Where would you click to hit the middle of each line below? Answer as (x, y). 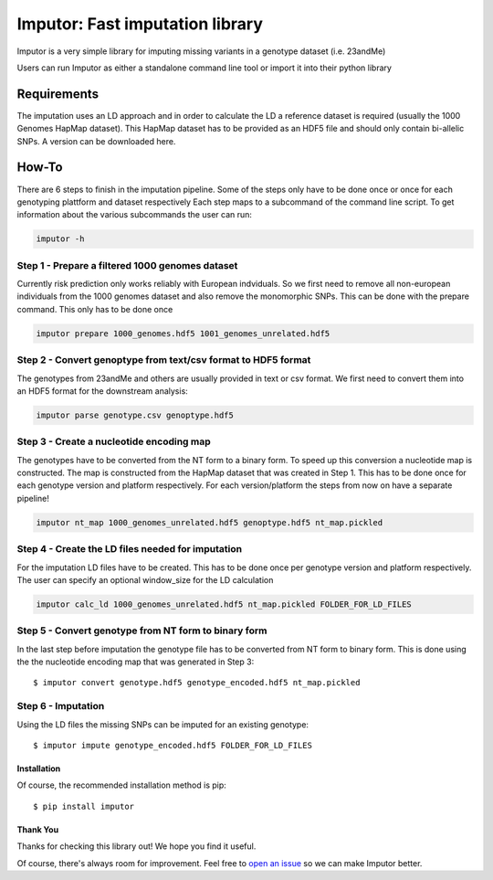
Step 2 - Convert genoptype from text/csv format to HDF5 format (164, 360)
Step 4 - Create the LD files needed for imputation (129, 549)
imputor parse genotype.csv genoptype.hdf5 (135, 415)
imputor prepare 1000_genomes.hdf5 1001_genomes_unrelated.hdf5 (183, 333)
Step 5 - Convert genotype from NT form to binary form (142, 631)
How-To (40, 168)
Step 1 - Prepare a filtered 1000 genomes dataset (127, 265)
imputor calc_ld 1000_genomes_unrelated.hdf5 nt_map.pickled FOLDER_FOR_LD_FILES (224, 604)
